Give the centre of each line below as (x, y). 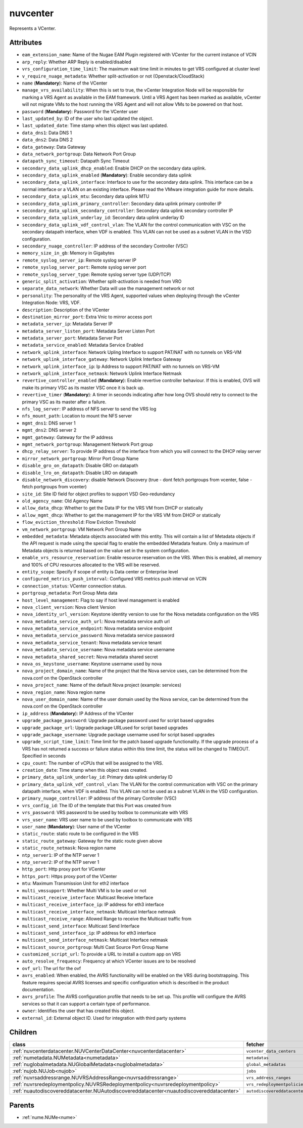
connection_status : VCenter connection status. (74, 586)
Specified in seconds (44, 756)
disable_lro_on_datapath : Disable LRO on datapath (80, 473)
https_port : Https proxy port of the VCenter (69, 876)
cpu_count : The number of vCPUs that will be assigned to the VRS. (93, 763)
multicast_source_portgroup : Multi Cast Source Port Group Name (95, 947)
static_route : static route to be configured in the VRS (80, 834)
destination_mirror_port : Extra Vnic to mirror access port (87, 317)
